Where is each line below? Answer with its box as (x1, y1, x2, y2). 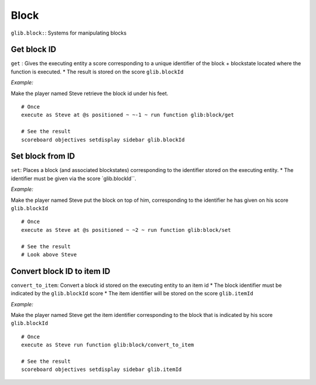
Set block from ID (11, 151, 75, 161)
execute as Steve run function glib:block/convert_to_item (21, 342, 194, 349)
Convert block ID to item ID (11, 266, 111, 276)
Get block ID (11, 45, 57, 55)
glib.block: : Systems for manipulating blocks (11, 29, 127, 36)
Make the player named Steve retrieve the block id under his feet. (11, 90, 169, 97)
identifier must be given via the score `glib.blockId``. (11, 175, 137, 182)
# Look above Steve (21, 251, 77, 258)
